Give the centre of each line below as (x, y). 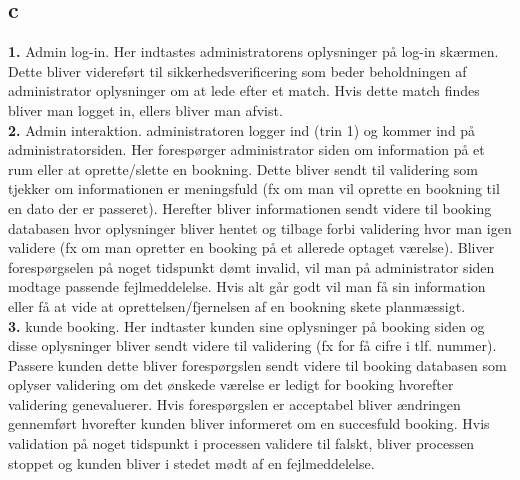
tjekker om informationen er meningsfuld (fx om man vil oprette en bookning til (254, 188)
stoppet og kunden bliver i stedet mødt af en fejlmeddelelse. (191, 462)
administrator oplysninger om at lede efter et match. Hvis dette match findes (244, 90)
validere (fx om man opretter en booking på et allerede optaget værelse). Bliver (251, 247)
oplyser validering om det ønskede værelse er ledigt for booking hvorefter (231, 384)
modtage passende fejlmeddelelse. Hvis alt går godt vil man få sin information (247, 286)
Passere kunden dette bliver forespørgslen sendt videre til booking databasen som (257, 364)
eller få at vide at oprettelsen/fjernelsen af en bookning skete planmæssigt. (237, 305)
